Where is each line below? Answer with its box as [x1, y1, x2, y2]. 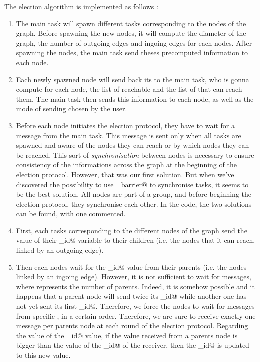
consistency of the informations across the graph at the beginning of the [16, 159, 237, 170]
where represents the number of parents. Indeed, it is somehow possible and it [16, 281, 255, 291]
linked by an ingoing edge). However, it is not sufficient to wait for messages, [16, 271, 251, 282]
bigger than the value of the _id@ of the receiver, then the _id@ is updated [16, 340, 249, 350]
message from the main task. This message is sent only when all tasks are [16, 130, 241, 140]
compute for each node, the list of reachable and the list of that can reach [16, 84, 242, 94]
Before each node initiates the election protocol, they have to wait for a [16, 120, 235, 130]
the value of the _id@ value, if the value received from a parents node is [16, 330, 238, 340]
